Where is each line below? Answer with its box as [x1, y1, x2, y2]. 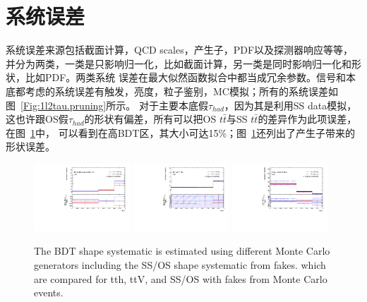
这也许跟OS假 [6, 111, 68, 126]
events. [34, 285, 64, 300]
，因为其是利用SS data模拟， [224, 97, 357, 112]
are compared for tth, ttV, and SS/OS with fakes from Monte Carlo [34, 271, 327, 286]
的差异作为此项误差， [258, 111, 357, 126]
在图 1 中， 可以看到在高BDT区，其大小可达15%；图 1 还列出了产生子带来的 [6, 125, 356, 140]
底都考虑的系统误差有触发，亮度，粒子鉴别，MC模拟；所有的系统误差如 [6, 83, 338, 98]
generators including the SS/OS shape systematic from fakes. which [34, 257, 326, 272]
